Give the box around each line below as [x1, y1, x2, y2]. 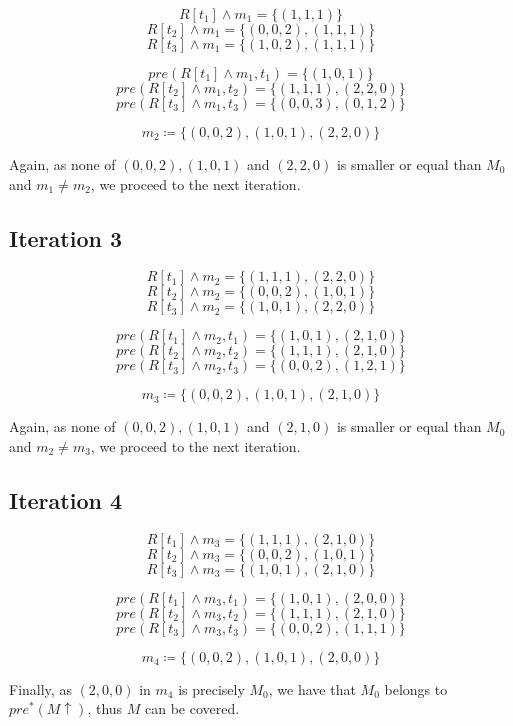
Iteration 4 [9, 484, 123, 515]
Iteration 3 [9, 222, 123, 253]
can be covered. [145, 698, 240, 719]
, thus [87, 698, 123, 719]
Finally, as [9, 678, 72, 699]
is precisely [178, 678, 245, 699]
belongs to [384, 678, 448, 699]
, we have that [268, 678, 356, 699]
